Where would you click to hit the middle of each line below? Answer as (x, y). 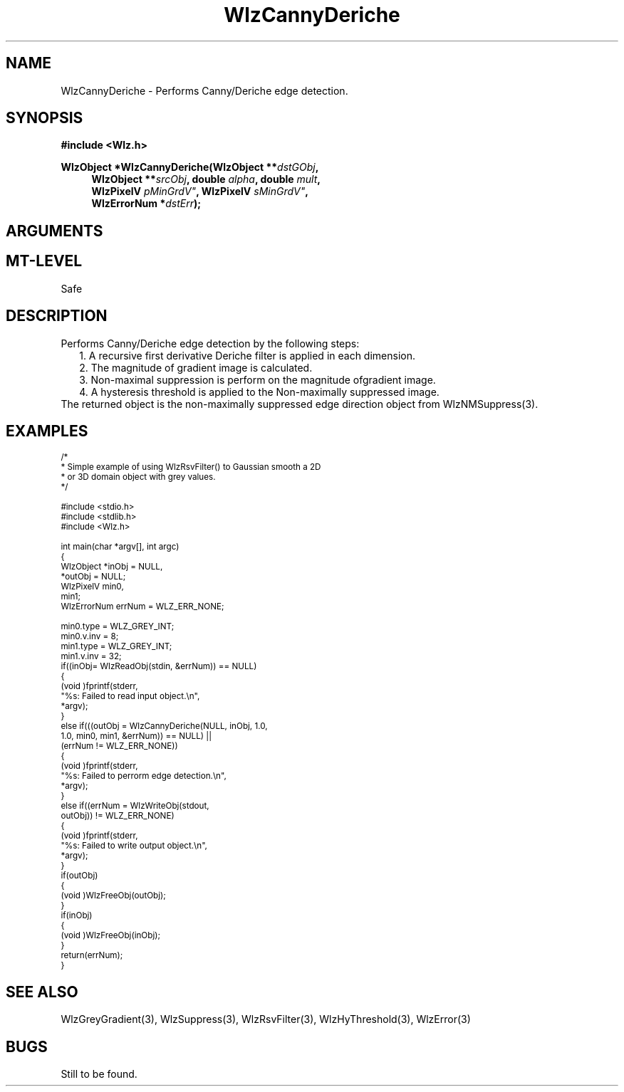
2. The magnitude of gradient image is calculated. (196, 367)
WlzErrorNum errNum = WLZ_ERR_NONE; (142, 607)
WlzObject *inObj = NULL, (112, 567)
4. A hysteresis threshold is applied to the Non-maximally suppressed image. (259, 392)
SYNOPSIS (45, 118)
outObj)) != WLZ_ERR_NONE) (118, 816)
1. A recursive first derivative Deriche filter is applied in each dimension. (247, 355)
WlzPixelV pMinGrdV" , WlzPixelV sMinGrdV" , (200, 191)
